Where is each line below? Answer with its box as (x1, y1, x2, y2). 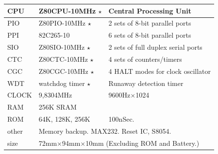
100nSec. (108, 114, 134, 124)
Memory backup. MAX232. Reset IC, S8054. (38, 126, 171, 136)
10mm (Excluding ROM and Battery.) (85, 138, 200, 148)
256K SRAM (38, 102, 77, 112)
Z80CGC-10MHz (38, 66, 88, 76)
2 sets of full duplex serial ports (108, 42, 202, 52)
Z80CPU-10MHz (38, 5, 96, 15)
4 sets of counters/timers (108, 54, 182, 64)
